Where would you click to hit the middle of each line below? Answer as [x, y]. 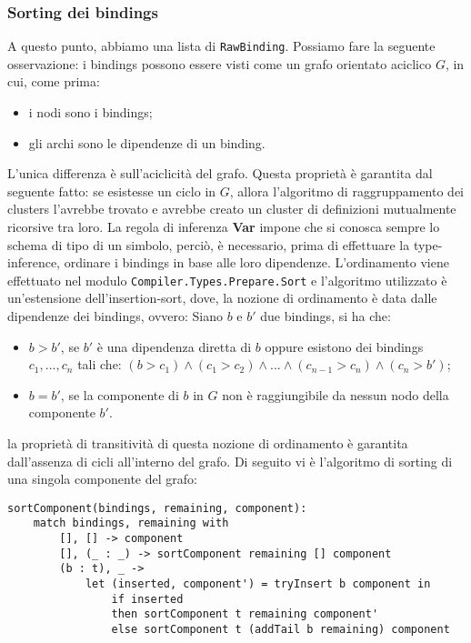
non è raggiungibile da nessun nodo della [336, 394]
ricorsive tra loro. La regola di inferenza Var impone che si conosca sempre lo [224, 227]
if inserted [147, 599]
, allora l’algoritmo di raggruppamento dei [346, 191]
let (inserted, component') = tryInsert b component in [258, 584]
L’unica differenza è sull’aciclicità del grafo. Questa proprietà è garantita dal [220, 173]
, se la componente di [120, 394]
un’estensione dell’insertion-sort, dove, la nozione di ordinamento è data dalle [222, 298]
